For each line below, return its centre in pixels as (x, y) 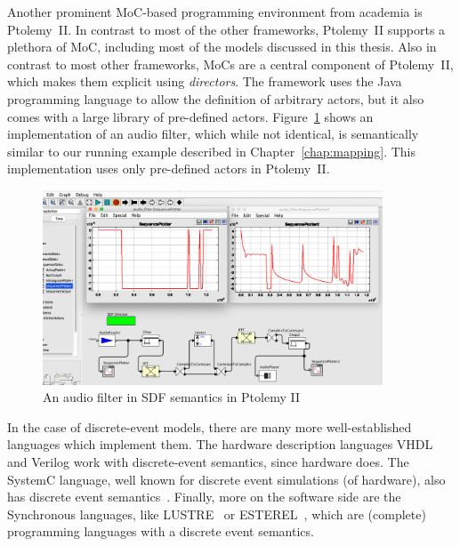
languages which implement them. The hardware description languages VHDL (220, 444)
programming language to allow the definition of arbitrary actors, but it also (216, 98)
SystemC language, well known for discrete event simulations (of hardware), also (226, 479)
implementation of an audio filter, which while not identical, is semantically (213, 134)
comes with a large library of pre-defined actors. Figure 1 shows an (190, 116)
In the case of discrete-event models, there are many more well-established (210, 426)
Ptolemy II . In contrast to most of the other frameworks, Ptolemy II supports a (226, 29)
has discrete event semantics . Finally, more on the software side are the (204, 497)
